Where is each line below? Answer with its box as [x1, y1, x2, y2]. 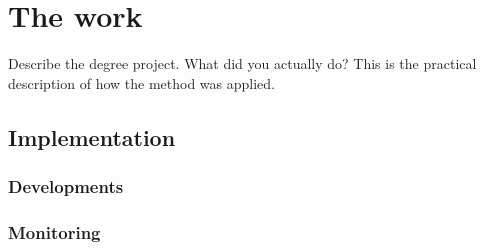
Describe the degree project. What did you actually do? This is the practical [8, 53, 477, 74]
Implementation [8, 121, 176, 152]
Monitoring [8, 219, 101, 244]
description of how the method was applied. [8, 72, 275, 93]
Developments [8, 174, 124, 199]
